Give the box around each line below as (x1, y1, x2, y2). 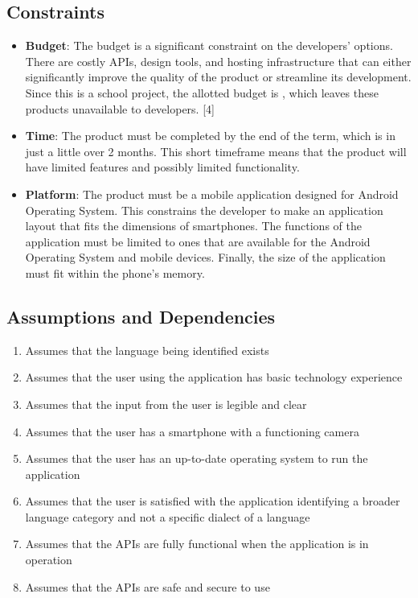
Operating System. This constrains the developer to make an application (25, 201, 383, 218)
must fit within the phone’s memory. (25, 264, 205, 281)
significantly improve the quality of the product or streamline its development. (25, 68, 412, 85)
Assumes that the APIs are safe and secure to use (25, 578, 270, 595)
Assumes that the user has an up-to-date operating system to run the (25, 450, 368, 467)
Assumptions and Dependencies (6, 303, 276, 328)
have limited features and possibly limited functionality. (25, 159, 300, 175)
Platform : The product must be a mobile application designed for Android (25, 185, 399, 202)
